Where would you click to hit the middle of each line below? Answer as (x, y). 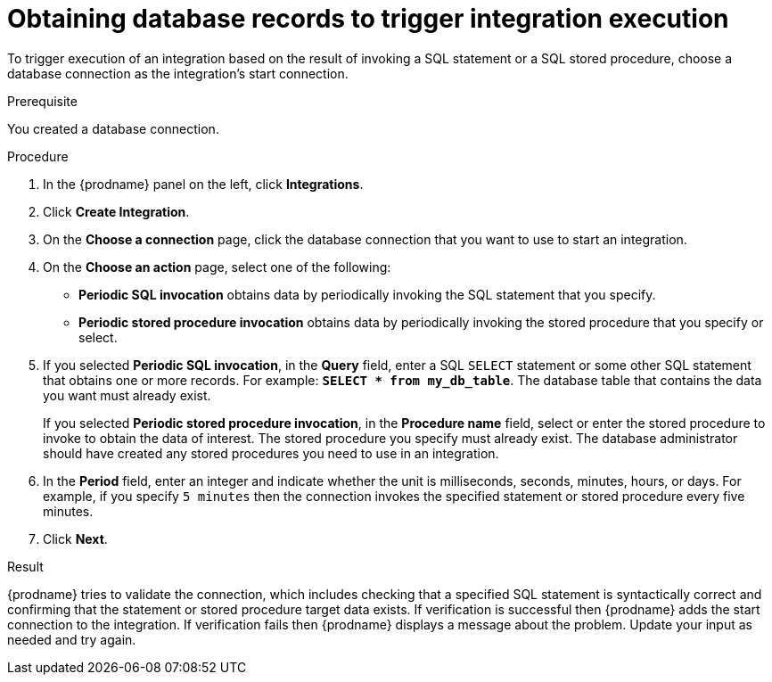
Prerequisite (42, 101)
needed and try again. (72, 639)
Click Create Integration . (116, 211)
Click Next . (75, 538)
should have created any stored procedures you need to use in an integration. (271, 453)
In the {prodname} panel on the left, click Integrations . (203, 184)
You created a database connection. (113, 128)
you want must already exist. (127, 395)
